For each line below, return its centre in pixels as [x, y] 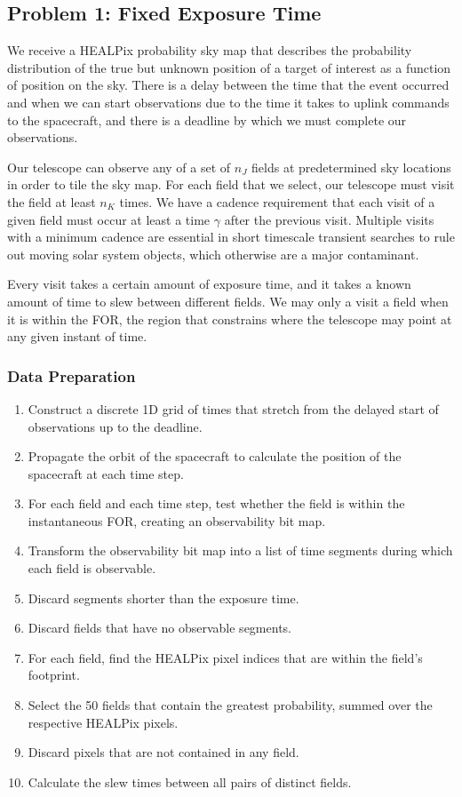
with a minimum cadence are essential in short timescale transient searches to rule [231, 237]
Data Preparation [72, 375]
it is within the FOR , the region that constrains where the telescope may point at [230, 319]
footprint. [54, 675]
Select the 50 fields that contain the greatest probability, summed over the [230, 705]
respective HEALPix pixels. [103, 722]
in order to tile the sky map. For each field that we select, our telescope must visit [231, 184]
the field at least [52, 201]
